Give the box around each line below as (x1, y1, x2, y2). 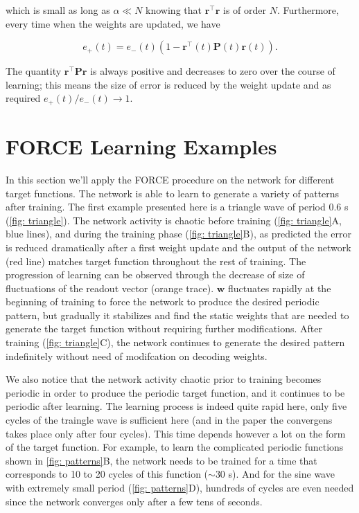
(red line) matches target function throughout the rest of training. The (6, 253, 306, 268)
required (6, 91, 41, 105)
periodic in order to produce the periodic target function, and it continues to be (6, 385, 345, 399)
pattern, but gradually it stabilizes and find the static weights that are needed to (6, 307, 349, 322)
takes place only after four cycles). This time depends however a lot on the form (6, 426, 346, 440)
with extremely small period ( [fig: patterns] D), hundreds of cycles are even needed (6, 480, 354, 495)
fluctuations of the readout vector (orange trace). (6, 280, 214, 295)
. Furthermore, (277, 3, 339, 17)
